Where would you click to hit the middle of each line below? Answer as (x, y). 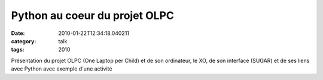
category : (24, 41)
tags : (18, 50)
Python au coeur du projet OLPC (93, 15)
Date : (18, 33)
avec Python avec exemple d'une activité (62, 69)
